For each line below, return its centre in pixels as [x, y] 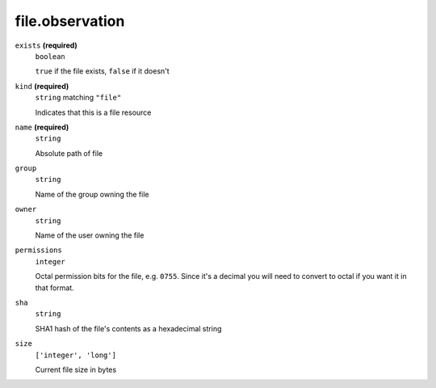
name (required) [42, 127]
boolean [50, 56]
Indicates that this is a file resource [93, 112]
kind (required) [42, 86]
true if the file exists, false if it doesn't [102, 71]
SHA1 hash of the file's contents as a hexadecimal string [128, 328]
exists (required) [46, 45]
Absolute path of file [69, 153]
